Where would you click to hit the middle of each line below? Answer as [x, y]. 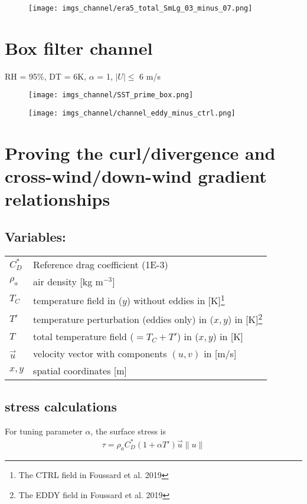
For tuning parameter [44, 431]
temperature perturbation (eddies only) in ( [123, 319]
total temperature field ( [84, 337]
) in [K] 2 [245, 318]
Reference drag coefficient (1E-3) [101, 264]
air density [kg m [68, 281]
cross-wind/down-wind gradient [136, 176]
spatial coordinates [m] [80, 371]
